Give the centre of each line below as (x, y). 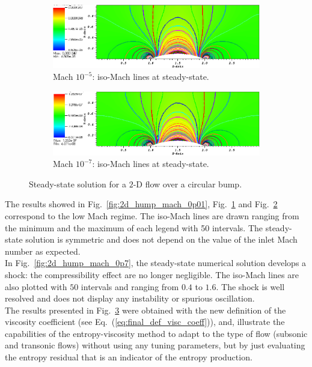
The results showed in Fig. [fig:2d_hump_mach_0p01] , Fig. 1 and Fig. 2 (141, 204)
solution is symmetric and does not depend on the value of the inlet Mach (161, 239)
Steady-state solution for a (78, 183)
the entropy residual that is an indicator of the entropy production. (129, 357)
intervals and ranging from (130, 286)
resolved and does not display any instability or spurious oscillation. (130, 298)
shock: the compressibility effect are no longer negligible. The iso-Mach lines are (152, 274)
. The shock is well (250, 286)
